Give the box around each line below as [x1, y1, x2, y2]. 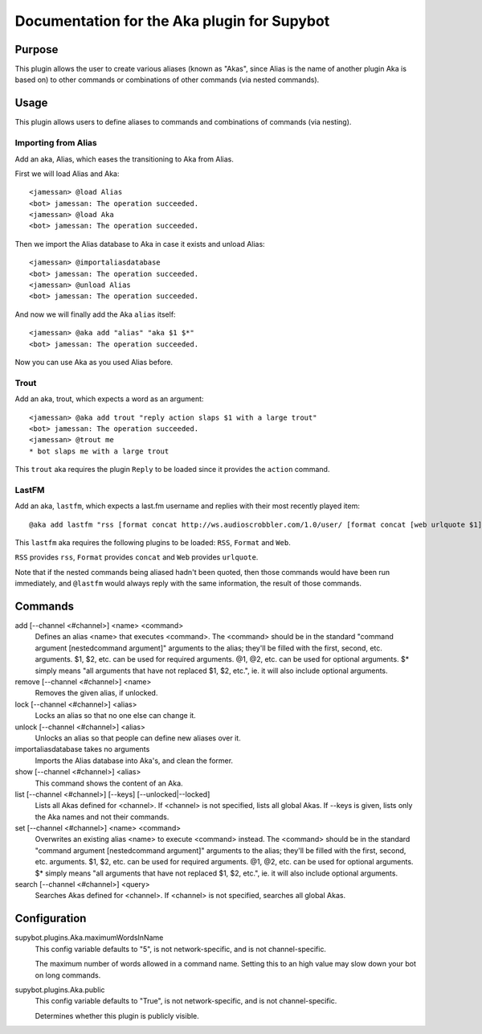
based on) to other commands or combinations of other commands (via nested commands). [14, 75, 320, 84]
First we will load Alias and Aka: [14, 169, 120, 178]
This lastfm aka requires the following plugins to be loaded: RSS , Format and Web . [14, 537, 291, 547]
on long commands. [35, 970, 101, 980]
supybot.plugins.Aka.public [14, 985, 105, 995]
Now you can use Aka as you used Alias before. [14, 357, 173, 367]
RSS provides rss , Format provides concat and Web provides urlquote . [14, 552, 259, 562]
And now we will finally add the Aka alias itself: [14, 310, 176, 319]
